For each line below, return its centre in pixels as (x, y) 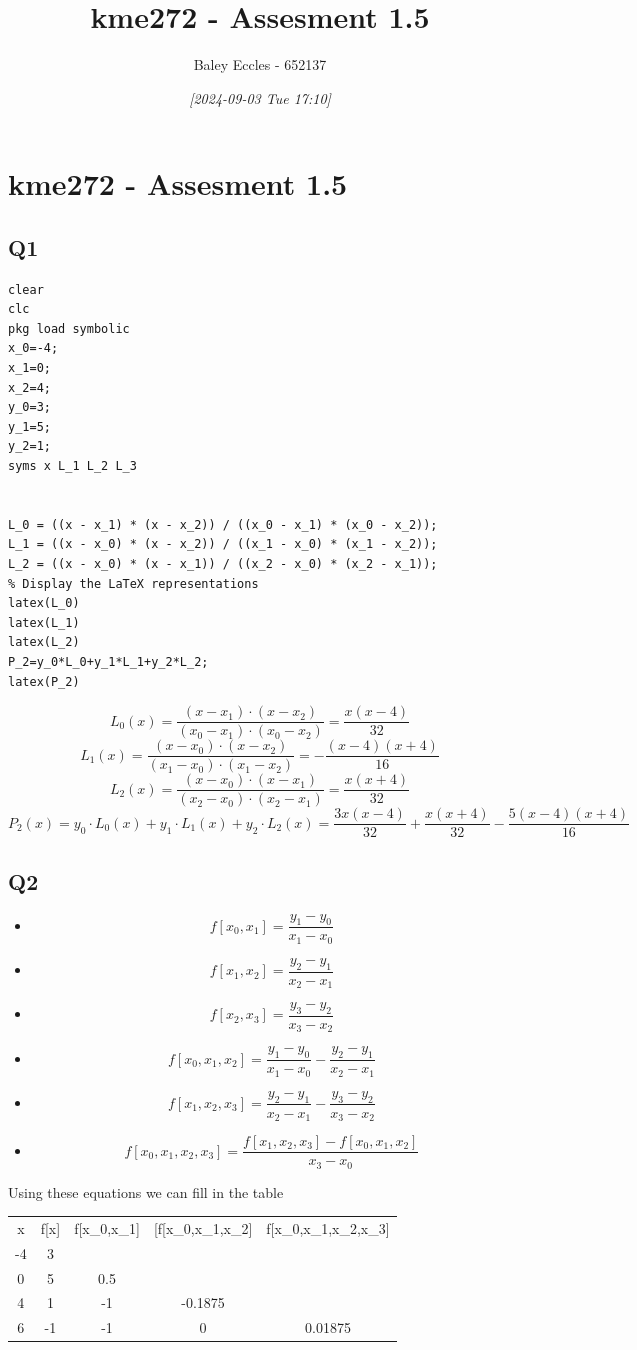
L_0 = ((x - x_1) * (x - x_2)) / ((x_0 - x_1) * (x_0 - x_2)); (223, 524)
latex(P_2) (44, 681)
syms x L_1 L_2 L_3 (72, 466)
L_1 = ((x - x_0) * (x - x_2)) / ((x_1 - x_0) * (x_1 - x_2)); (223, 544)
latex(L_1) (44, 622)
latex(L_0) (44, 603)
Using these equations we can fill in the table (146, 1191)
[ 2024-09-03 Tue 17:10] (260, 97)
